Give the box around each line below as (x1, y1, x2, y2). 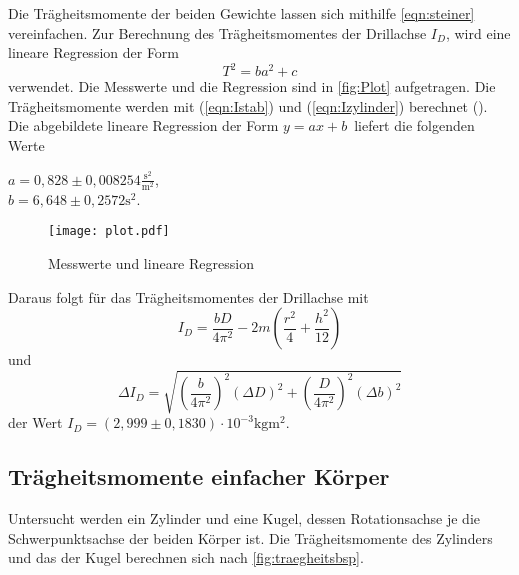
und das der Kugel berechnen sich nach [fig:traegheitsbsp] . (8, 547, 364, 568)
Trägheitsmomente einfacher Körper (8, 461, 390, 492)
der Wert (8, 412, 63, 433)
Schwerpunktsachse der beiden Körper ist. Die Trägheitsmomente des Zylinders (8, 527, 493, 548)
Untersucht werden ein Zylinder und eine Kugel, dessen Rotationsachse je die (8, 508, 481, 529)
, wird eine (445, 22, 511, 43)
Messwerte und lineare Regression (48, 253, 254, 274)
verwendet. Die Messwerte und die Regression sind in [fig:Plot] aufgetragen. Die (8, 76, 496, 97)
